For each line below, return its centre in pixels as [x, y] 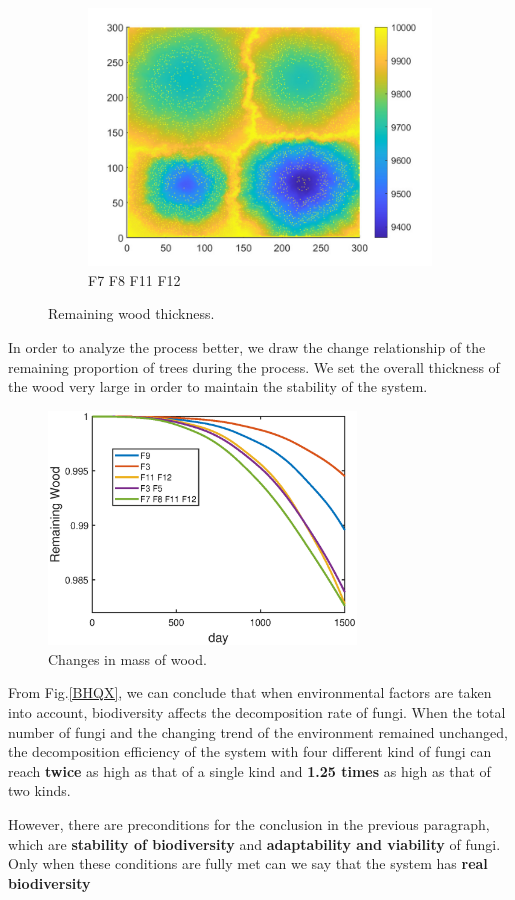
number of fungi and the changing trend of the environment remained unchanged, [258, 731]
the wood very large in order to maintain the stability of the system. [218, 386]
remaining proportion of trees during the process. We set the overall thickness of [254, 366]
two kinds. [39, 790]
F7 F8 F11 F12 [134, 279]
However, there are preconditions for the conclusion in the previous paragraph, [249, 823]
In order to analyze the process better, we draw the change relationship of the [247, 347]
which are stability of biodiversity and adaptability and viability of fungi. [254, 843]
